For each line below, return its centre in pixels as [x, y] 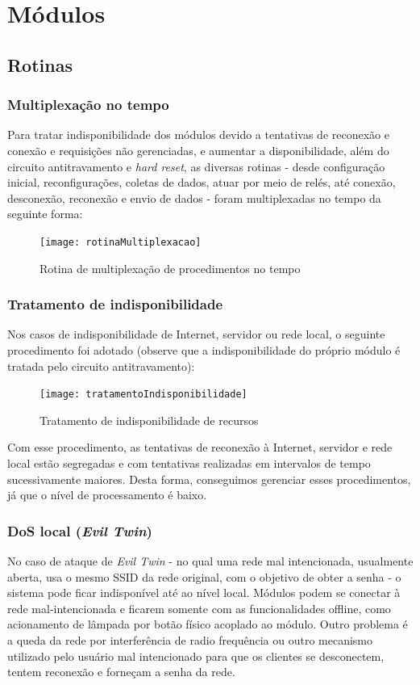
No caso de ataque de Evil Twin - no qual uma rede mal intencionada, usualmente [210, 561]
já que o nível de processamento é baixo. [107, 495]
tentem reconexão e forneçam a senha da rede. [121, 672]
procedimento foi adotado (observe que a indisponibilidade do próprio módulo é [204, 350]
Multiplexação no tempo [88, 105]
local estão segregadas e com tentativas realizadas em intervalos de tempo [189, 463]
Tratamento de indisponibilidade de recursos [149, 420]
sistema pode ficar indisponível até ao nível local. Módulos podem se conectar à [204, 593]
